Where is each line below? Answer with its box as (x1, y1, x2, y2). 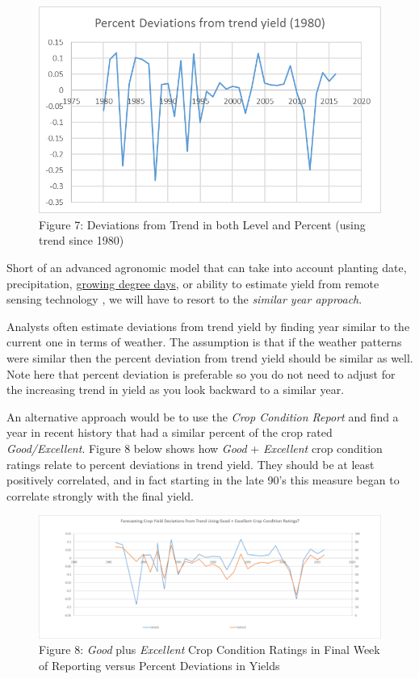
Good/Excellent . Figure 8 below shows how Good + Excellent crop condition (6, 439, 383, 456)
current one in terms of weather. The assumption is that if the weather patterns (6, 333, 402, 350)
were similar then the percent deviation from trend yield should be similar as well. (6, 349, 413, 366)
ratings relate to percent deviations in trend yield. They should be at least (6, 455, 375, 472)
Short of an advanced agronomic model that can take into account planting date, (6, 258, 407, 275)
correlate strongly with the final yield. (6, 487, 194, 504)
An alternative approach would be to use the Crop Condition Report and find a (6, 408, 399, 425)
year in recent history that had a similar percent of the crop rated (6, 424, 333, 441)
